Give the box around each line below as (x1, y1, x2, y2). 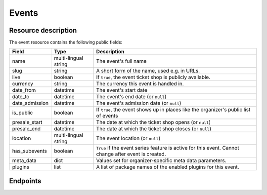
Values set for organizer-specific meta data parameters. (96, 157, 227, 164)
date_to (12, 93, 30, 100)
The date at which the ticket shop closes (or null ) (96, 125, 212, 132)
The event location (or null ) (96, 135, 161, 142)
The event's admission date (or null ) (96, 100, 181, 107)
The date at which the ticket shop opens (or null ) (96, 119, 211, 126)
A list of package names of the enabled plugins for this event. (96, 163, 239, 170)
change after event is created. (96, 151, 166, 157)
